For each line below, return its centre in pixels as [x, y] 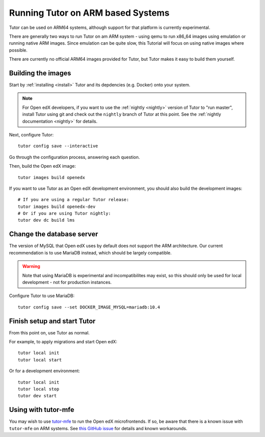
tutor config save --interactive [58, 146]
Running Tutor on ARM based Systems [89, 13]
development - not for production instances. [67, 282]
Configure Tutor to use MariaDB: [42, 296]
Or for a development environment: [45, 371]
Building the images [40, 73]
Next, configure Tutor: [31, 134]
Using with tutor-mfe [42, 410]
